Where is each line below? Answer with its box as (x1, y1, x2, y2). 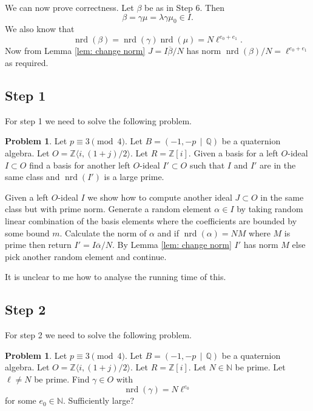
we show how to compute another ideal (87, 190, 232, 203)
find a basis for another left (29, 158, 130, 171)
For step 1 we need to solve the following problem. (5, 114, 192, 127)
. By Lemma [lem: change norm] (112, 238, 232, 251)
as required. (5, 56, 49, 69)
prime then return (5, 238, 72, 251)
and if (157, 226, 180, 239)
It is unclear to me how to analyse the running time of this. (5, 270, 226, 283)
